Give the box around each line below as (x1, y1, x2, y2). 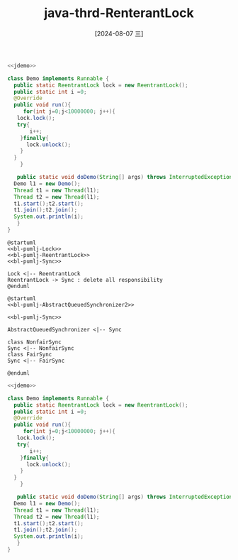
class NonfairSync (7, 339, 62, 346)
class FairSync (7, 351, 52, 358)
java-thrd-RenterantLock (43, 5, 195, 21)
